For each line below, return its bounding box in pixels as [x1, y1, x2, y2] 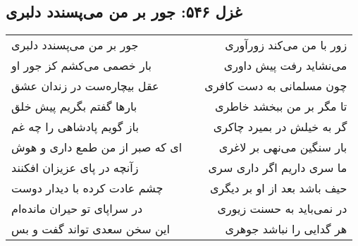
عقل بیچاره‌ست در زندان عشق [11, 78, 159, 94]
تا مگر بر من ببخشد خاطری [214, 98, 347, 115]
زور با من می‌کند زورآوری [225, 37, 347, 54]
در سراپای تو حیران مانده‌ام [11, 200, 143, 217]
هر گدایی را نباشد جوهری [225, 221, 347, 238]
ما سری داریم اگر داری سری [208, 159, 347, 176]
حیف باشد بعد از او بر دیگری [209, 180, 347, 197]
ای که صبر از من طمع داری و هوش [11, 139, 183, 156]
